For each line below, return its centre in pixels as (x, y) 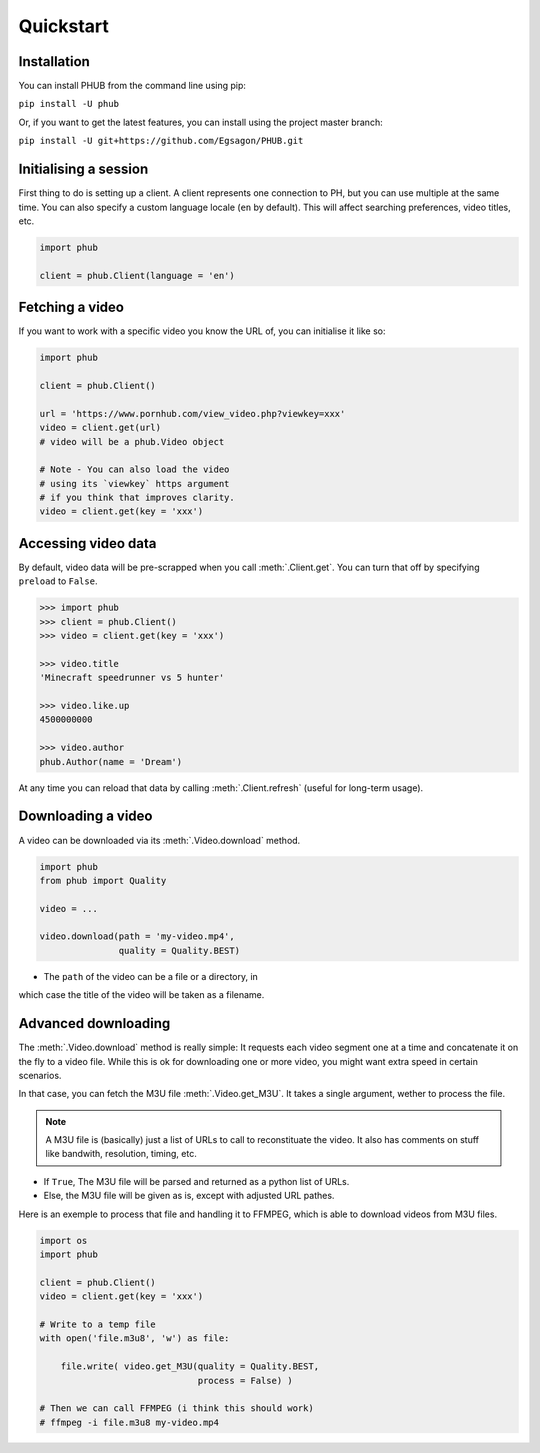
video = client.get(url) (100, 428)
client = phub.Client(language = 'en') (137, 275)
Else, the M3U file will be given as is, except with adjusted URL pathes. (189, 1196)
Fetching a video (71, 307)
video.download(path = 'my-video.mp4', (137, 936)
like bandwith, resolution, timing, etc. (121, 1154)
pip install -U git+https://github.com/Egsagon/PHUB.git (161, 141)
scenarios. (40, 1075)
